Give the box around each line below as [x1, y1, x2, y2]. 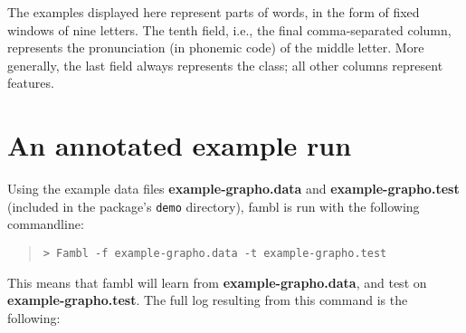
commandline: [7, 214, 84, 233]
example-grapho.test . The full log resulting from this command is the [7, 290, 408, 309]
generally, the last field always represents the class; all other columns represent [7, 55, 443, 74]
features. [7, 73, 54, 92]
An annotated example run [7, 127, 352, 164]
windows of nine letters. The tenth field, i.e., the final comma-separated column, [7, 20, 452, 39]
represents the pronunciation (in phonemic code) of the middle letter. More [7, 38, 424, 57]
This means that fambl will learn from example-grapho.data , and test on [7, 272, 427, 291]
